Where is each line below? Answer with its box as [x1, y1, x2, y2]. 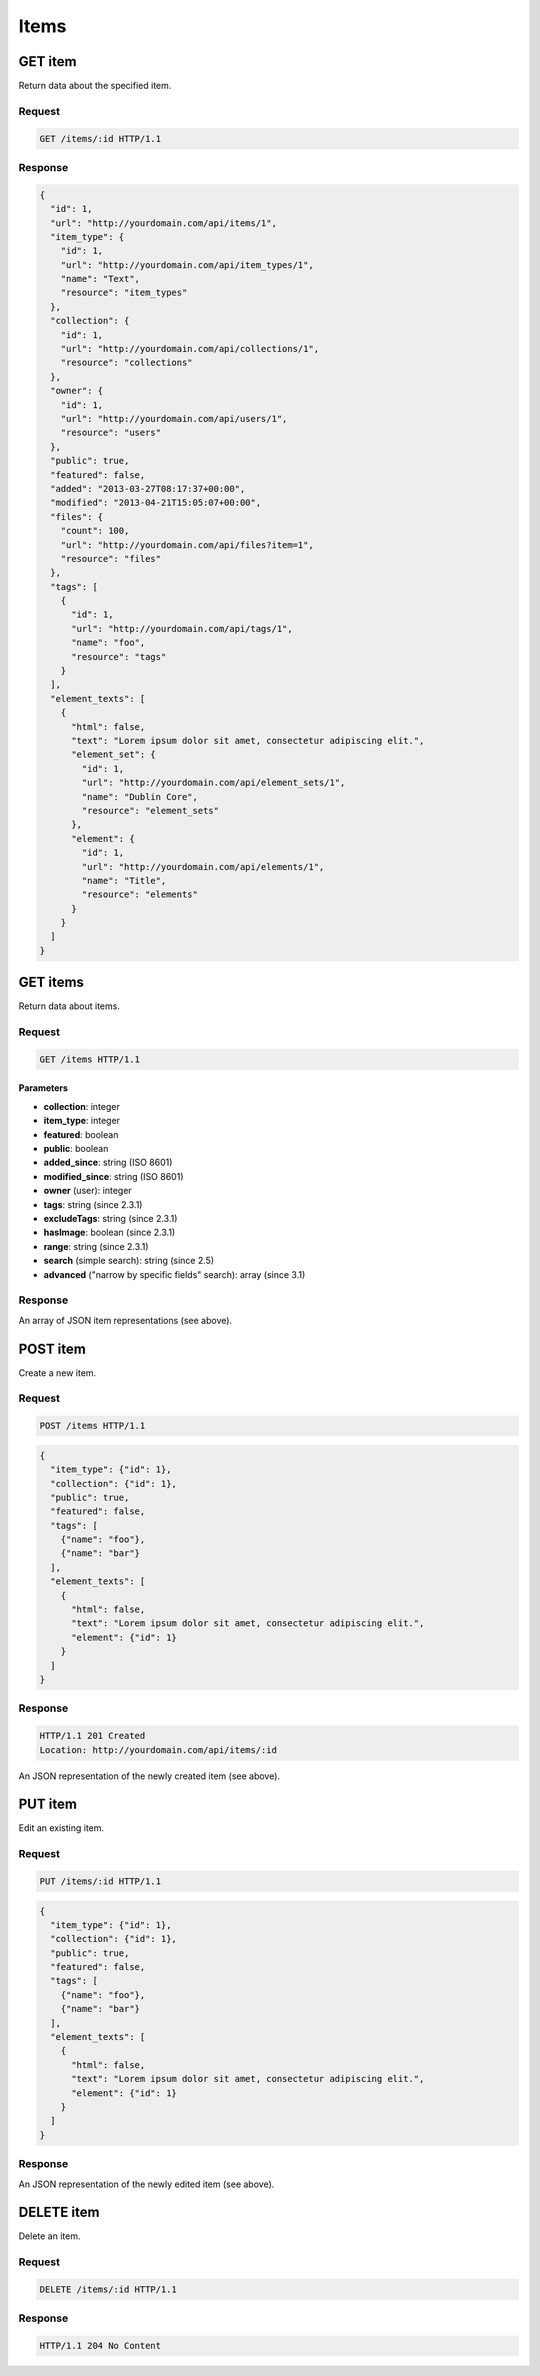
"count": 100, [60, 525, 130, 537]
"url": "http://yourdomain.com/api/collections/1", [60, 343, 320, 355]
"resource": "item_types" [60, 287, 188, 299]
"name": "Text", [60, 273, 140, 285]
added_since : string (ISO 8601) [43, 1156, 173, 1169]
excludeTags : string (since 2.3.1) [43, 1213, 178, 1224]
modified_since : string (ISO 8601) [43, 1170, 184, 1182]
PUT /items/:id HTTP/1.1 [39, 1875, 162, 1887]
